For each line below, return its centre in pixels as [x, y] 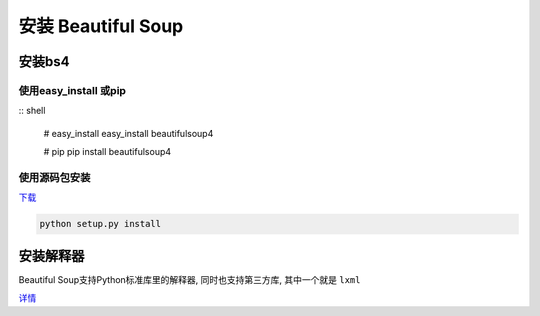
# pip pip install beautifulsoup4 [107, 152]
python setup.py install [100, 224]
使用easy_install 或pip [72, 90]
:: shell [32, 111]
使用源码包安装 [54, 177]
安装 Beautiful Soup [101, 26]
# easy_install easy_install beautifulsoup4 [128, 133]
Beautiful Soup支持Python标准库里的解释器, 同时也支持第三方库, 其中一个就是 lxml [189, 279]
